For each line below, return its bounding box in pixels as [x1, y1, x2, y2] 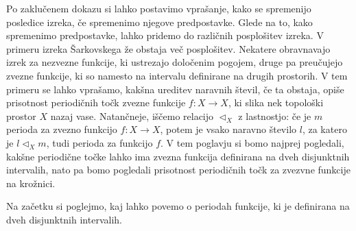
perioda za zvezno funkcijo [6, 122, 117, 136]
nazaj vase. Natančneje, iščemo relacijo [50, 108, 214, 123]
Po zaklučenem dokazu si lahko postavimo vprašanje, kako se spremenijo [6, 1, 311, 15]
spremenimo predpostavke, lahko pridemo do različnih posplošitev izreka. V [6, 28, 324, 42]
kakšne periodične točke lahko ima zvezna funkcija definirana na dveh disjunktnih [6, 149, 350, 163]
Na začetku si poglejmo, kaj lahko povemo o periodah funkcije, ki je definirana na [6, 199, 350, 213]
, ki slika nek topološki [228, 95, 324, 110]
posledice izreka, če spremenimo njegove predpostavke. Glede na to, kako [6, 14, 313, 29]
